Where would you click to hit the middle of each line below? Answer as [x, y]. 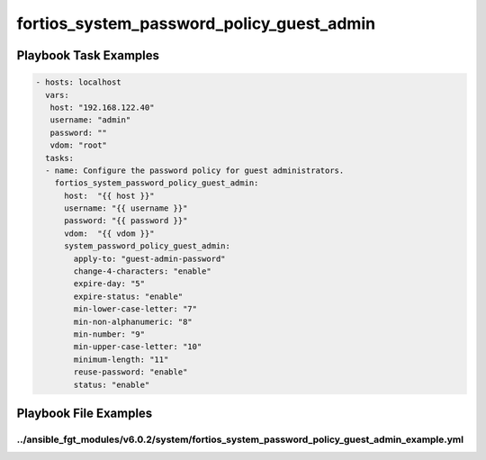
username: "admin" [90, 120]
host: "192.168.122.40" [102, 107]
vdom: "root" [79, 145]
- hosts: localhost [78, 82]
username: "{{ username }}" [126, 208]
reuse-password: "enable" [130, 372]
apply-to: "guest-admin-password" [149, 258]
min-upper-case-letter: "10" [138, 347]
